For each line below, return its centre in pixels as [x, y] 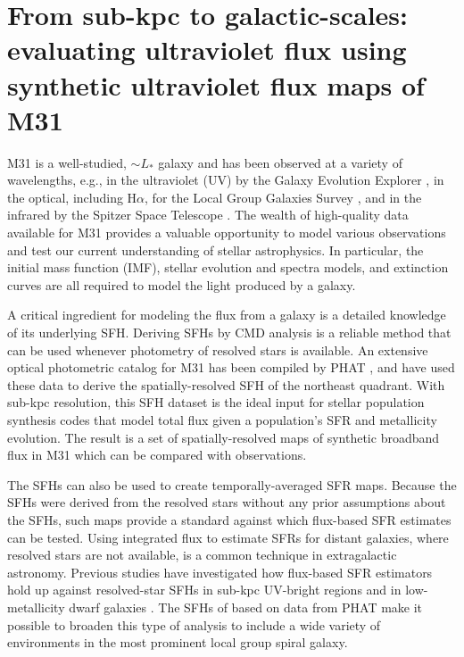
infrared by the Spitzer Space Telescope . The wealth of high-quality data [208, 215]
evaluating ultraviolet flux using [207, 50]
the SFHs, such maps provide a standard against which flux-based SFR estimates [229, 519]
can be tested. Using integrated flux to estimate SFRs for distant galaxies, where [228, 537]
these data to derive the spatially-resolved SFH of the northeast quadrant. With [226, 384]
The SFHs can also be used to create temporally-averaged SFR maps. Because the [232, 484]
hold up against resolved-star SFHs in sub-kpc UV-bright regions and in [204, 590]
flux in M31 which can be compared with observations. [157, 455]
